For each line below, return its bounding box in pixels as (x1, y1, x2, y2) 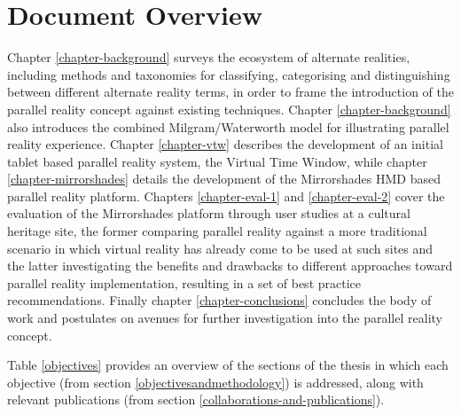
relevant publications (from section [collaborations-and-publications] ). (7, 390, 385, 409)
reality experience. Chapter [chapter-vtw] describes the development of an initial (7, 135, 443, 153)
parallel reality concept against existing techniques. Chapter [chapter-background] (7, 99, 451, 118)
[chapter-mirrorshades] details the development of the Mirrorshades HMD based (7, 169, 441, 188)
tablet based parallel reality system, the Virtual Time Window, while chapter (7, 152, 427, 170)
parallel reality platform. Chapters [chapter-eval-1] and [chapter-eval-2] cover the (7, 186, 445, 205)
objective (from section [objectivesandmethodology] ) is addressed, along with (7, 372, 424, 391)
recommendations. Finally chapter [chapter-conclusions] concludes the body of (7, 291, 432, 309)
